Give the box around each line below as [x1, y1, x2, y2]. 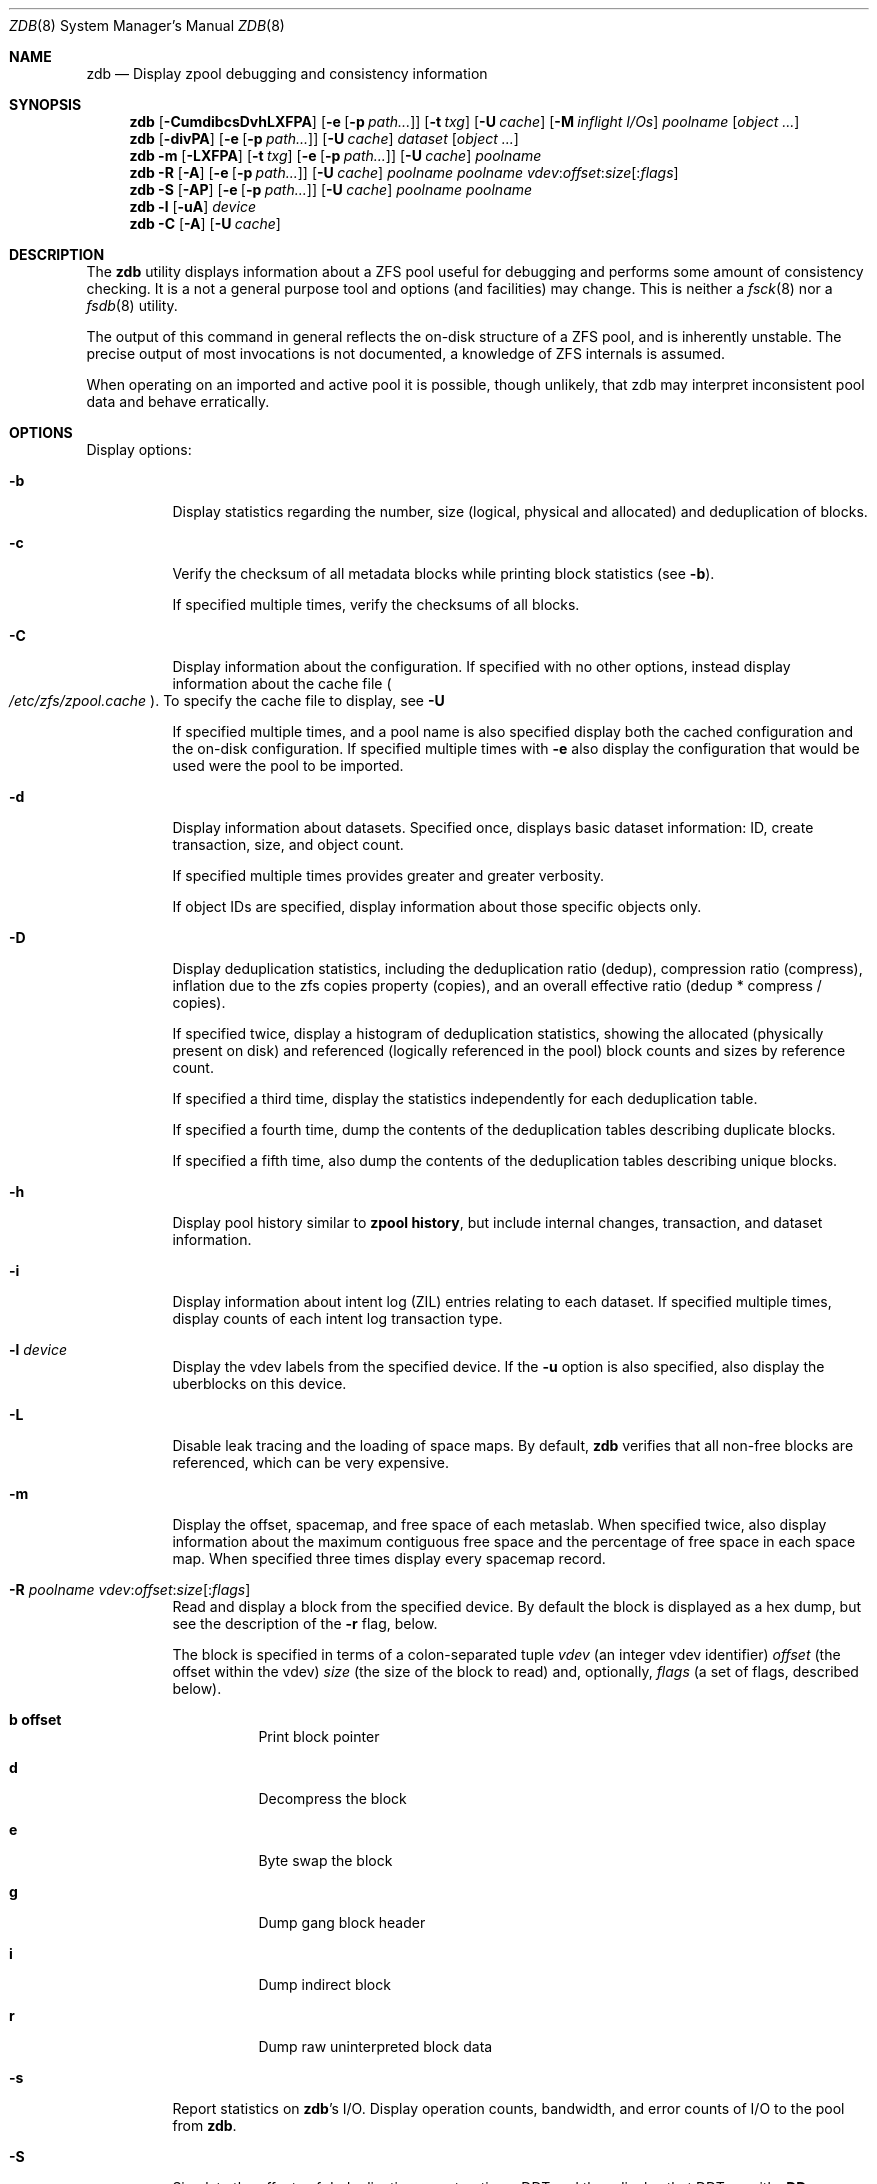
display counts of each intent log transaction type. [172, 1310, 503, 1327]
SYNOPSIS [9, 96, 82, 113]
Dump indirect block [258, 1976, 391, 1993]
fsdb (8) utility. [86, 297, 178, 314]
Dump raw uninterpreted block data [258, 2038, 493, 2055]
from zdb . [172, 2117, 237, 2134]
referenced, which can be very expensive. [172, 1454, 450, 1471]
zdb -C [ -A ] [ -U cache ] [129, 215, 281, 232]
